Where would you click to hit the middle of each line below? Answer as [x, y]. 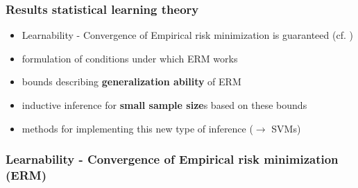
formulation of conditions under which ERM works [130, 58]
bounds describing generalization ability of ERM [131, 82]
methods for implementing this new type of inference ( [137, 128]
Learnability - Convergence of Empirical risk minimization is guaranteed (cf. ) [187, 35]
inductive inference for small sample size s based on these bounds [164, 105]
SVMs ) [286, 128]
